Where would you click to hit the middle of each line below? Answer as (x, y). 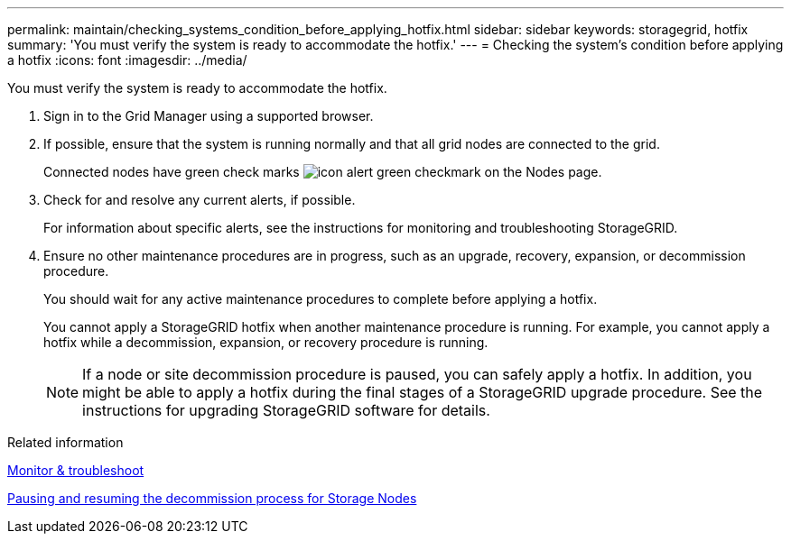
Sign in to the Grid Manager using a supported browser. (209, 116)
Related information (65, 442)
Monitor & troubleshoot (76, 470)
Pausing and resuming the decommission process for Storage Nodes (212, 498)
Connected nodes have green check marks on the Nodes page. (323, 172)
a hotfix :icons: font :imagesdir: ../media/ (127, 60)
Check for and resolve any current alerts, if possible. (200, 200)
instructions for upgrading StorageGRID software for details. (286, 410)
